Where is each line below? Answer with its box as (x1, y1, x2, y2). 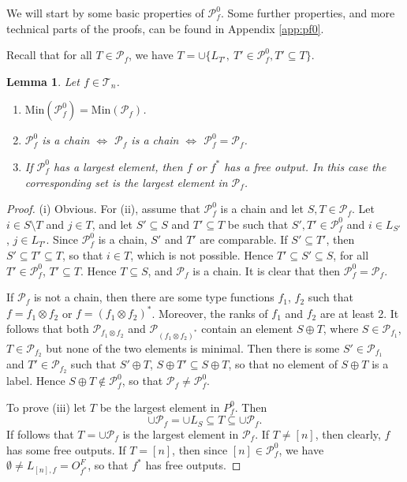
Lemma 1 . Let (6, 73, 80, 89)
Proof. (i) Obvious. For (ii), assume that (6, 200, 200, 217)
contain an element (201, 319, 293, 336)
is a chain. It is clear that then (192, 262, 341, 278)
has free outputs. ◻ (145, 457, 241, 473)
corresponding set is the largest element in (24, 174, 228, 190)
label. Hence (6, 372, 65, 389)
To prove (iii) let (6, 398, 87, 415)
